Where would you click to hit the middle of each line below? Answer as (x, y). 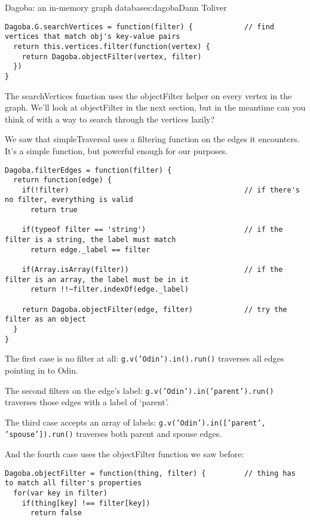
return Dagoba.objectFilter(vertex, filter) (112, 56)
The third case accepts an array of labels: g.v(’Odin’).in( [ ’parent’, (135, 422)
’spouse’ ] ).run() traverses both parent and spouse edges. (113, 434)
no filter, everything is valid (69, 200)
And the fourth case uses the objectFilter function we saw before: (125, 454)
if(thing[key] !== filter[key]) (86, 503)
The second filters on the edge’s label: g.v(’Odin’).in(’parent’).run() (139, 390)
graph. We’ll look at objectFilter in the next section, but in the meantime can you (155, 107)
